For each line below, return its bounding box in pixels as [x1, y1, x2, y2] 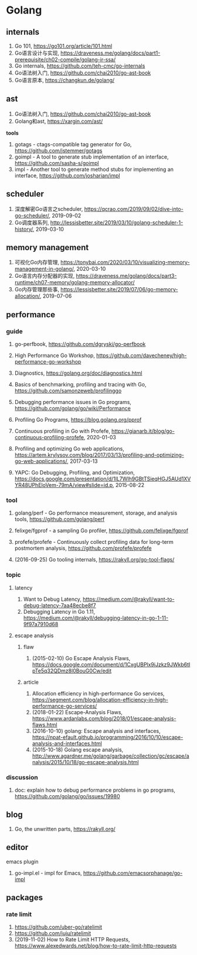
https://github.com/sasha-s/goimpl [14, 159, 99, 166]
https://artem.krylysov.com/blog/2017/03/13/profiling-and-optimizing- [14, 452, 185, 459]
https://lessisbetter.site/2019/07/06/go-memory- [60, 286, 178, 293]
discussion [6, 773, 38, 781]
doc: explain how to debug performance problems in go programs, [14, 786, 176, 793]
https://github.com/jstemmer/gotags [14, 147, 103, 154]
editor [6, 842, 29, 852]
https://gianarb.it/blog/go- [111, 428, 175, 435]
